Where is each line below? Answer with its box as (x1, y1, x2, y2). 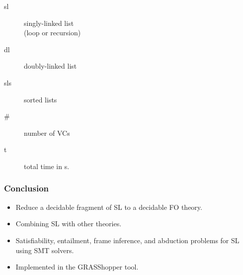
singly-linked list (24, 17, 74, 28)
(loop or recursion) (24, 27, 81, 38)
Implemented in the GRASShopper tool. (15, 262, 139, 272)
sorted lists (24, 94, 57, 104)
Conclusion (4, 182, 49, 194)
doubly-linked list (24, 61, 77, 71)
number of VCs (24, 127, 70, 138)
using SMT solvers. (15, 245, 74, 255)
